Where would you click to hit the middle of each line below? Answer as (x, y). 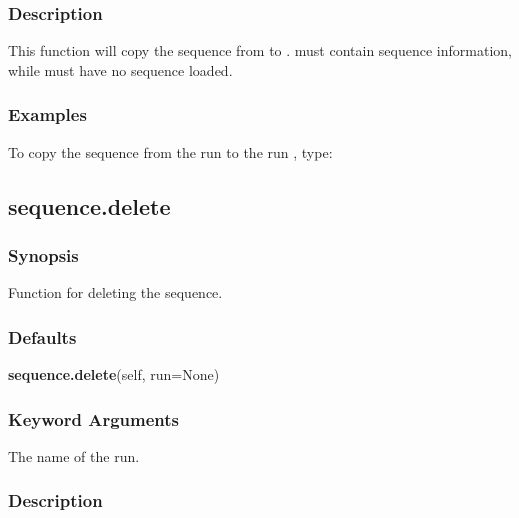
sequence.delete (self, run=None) (114, 374)
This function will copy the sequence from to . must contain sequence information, (260, 50)
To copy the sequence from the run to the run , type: (170, 151)
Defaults (42, 336)
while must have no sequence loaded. (120, 69)
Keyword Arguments (94, 418)
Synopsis (43, 254)
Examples (47, 114)
